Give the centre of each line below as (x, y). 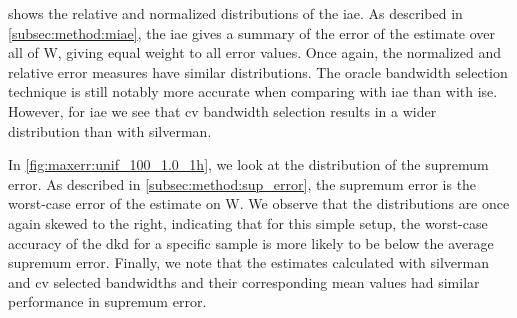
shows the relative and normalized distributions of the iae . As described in (235, 13)
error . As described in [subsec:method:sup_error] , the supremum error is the (242, 183)
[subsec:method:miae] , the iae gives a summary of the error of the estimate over (252, 32)
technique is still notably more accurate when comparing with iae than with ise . (253, 91)
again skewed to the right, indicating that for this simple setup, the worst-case (248, 222)
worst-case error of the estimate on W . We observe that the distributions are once (259, 203)
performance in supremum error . (107, 301)
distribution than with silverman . (110, 130)
